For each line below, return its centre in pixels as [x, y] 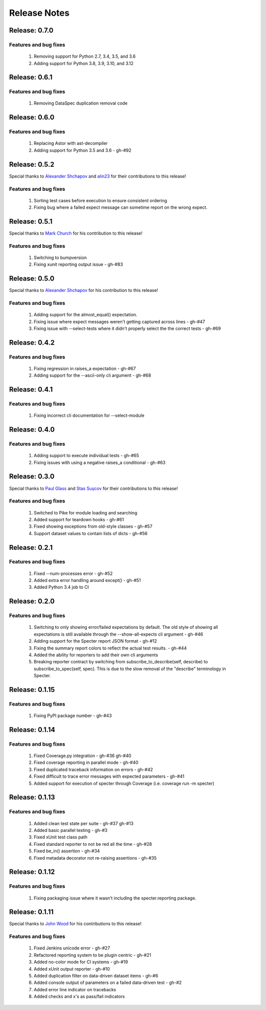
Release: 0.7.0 [31, 30]
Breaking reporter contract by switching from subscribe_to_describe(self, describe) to [121, 662]
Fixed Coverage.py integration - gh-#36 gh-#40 [83, 756]
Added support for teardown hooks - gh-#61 [79, 519]
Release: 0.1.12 [32, 872]
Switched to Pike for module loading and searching [85, 512]
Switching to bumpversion [60, 257]
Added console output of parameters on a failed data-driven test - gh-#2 [108, 983]
